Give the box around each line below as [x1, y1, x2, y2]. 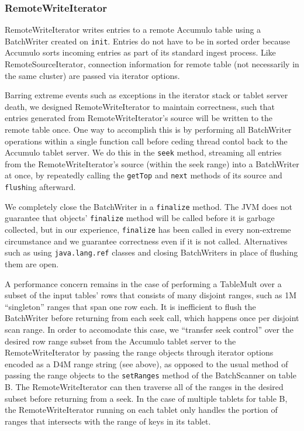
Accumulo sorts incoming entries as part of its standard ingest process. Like [5, 46, 276, 58]
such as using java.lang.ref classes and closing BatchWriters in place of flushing [5, 246, 298, 258]
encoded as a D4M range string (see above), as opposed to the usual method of [5, 357, 288, 370]
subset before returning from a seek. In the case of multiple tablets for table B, [5, 392, 288, 404]
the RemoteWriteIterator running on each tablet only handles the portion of [5, 404, 278, 416]
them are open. [5, 258, 59, 270]
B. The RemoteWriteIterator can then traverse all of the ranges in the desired [5, 381, 284, 392]
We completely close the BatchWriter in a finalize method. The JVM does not [5, 200, 292, 212]
